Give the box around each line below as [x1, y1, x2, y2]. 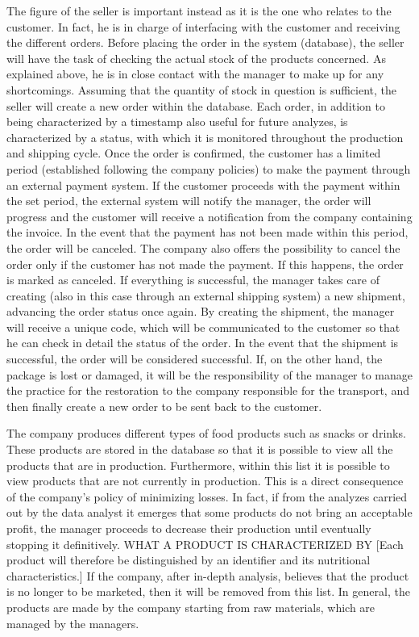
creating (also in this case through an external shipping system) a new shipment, [6, 287, 405, 304]
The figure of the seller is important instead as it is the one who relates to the [6, 2, 392, 19]
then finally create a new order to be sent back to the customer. [6, 397, 322, 414]
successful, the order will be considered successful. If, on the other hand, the [6, 350, 383, 367]
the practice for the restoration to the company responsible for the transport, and [6, 382, 409, 399]
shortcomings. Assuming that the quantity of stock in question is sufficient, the [6, 81, 397, 98]
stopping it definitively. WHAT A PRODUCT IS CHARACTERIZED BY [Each [6, 535, 404, 552]
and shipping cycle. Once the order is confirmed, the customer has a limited [6, 145, 381, 161]
